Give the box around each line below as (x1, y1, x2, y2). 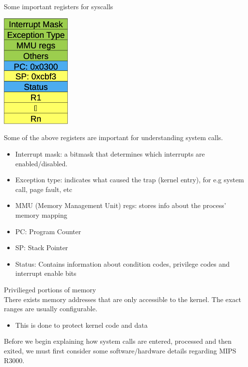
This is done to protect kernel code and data (15, 319, 148, 330)
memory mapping (15, 209, 67, 220)
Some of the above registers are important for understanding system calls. (4, 132, 223, 143)
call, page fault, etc (15, 184, 72, 194)
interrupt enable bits (15, 268, 77, 278)
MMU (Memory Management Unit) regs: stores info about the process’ (15, 200, 226, 210)
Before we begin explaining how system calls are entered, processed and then (4, 336, 232, 346)
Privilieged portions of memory (4, 284, 96, 294)
